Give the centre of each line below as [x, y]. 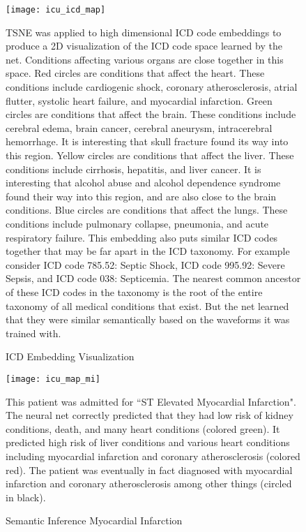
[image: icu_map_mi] [53, 379]
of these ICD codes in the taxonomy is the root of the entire [134, 291]
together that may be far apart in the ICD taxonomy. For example [148, 251]
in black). [26, 497]
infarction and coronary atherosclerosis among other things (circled [149, 483]
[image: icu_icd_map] [56, 10]
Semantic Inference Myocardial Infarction [94, 520]
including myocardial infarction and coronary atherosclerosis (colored [153, 456]
